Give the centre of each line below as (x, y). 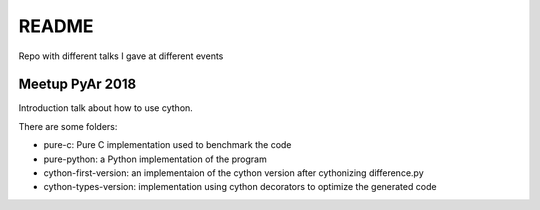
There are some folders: (68, 126)
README (56, 26)
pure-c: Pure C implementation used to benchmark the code (167, 145)
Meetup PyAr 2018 (77, 84)
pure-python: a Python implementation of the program (155, 159)
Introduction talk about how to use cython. (106, 108)
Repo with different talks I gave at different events (121, 56)
